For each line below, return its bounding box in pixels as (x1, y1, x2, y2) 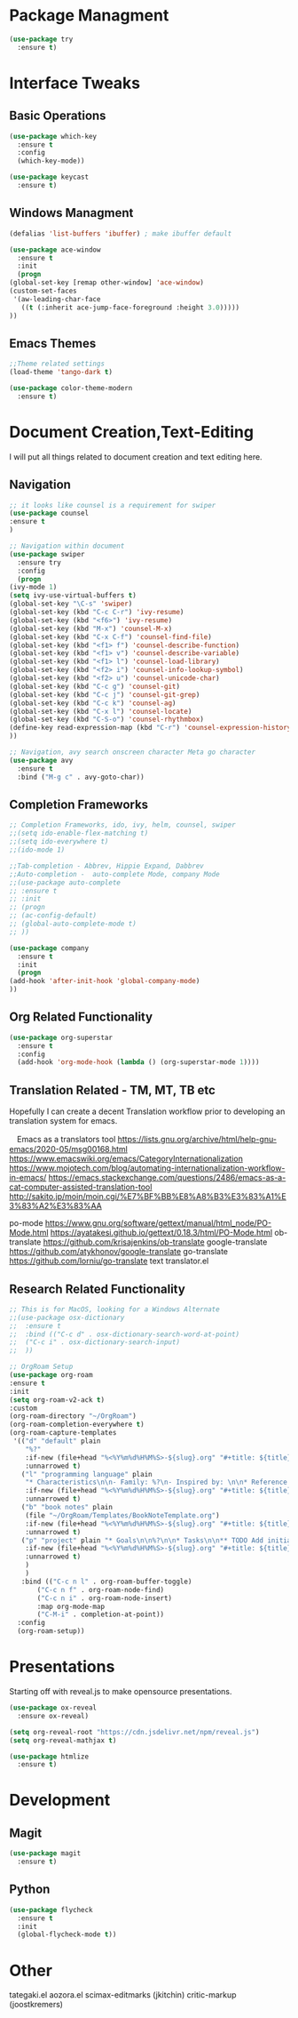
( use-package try (9, 35, 74, 44)
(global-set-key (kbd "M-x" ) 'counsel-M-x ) (9, 624, 173, 633)
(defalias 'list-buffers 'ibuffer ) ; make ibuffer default (9, 228, 232, 238)
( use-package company (9, 943, 90, 952)
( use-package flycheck (9, 1905, 93, 1914)
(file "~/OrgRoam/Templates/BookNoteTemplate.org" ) (25, 1510, 220, 1520)
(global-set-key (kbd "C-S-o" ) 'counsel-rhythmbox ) (9, 715, 204, 725)
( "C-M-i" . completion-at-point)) (36, 1610, 165, 1619)
